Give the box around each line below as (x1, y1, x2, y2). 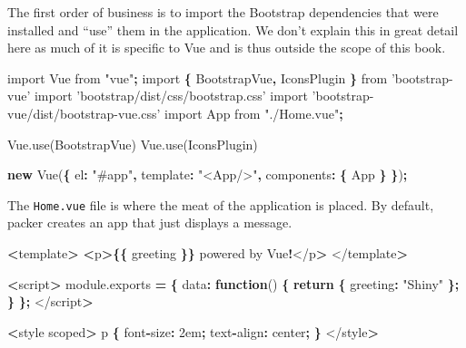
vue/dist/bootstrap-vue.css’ (7, 103, 161, 122)
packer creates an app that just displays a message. (7, 213, 292, 232)
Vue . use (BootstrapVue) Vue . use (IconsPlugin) (7, 134, 258, 153)
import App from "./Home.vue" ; (164, 103, 343, 122)
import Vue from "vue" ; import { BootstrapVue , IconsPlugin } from (7, 68, 388, 87)
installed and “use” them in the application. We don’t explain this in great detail (7, 20, 459, 39)
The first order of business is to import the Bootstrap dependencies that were (7, 3, 439, 21)
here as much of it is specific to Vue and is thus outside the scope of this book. (7, 38, 446, 57)
